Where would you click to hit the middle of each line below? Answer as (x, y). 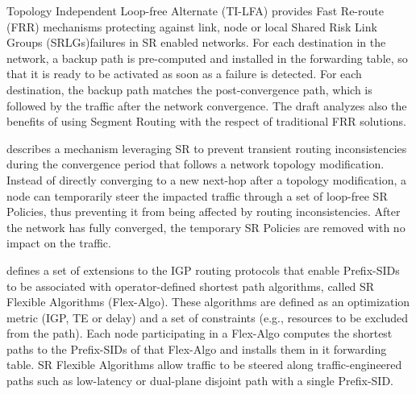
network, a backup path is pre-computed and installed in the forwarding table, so (207, 58)
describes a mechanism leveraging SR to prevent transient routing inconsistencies (207, 148)
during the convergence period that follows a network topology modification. (196, 164)
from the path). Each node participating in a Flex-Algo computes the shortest (200, 333)
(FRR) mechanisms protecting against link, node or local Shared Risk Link (192, 26)
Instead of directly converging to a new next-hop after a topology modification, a (207, 179)
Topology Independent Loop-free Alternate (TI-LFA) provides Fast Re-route (195, 10)
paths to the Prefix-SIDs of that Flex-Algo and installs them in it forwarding (197, 348)
